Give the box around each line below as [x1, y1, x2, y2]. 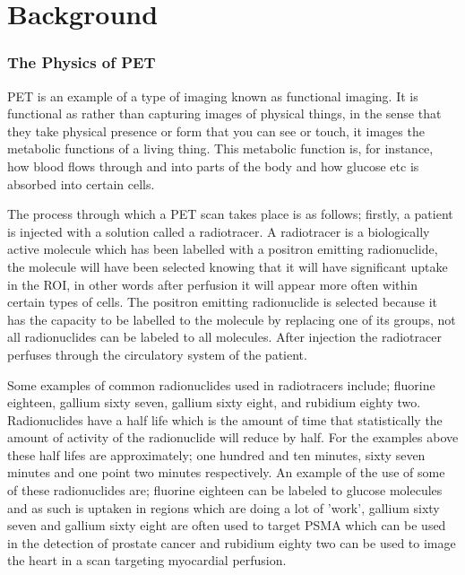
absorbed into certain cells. [7, 174, 155, 193]
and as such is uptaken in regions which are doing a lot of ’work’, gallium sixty [7, 498, 440, 517]
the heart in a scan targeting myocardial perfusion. [7, 551, 287, 570]
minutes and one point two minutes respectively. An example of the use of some [7, 463, 445, 482]
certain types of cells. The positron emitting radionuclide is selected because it [7, 292, 438, 311]
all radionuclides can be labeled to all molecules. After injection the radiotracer [7, 327, 442, 346]
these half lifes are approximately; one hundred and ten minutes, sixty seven [7, 445, 426, 464]
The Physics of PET [7, 51, 156, 74]
